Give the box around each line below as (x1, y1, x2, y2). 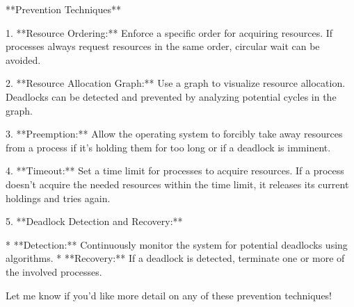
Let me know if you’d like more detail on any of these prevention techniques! (6, 288, 332, 302)
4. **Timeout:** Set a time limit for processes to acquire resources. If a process (6, 163, 344, 178)
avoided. (6, 52, 41, 67)
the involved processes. (6, 264, 102, 279)
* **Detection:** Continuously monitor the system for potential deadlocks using (6, 237, 348, 251)
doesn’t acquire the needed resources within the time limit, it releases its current (6, 176, 349, 191)
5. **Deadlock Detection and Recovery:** (6, 214, 183, 229)
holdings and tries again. (6, 190, 111, 205)
